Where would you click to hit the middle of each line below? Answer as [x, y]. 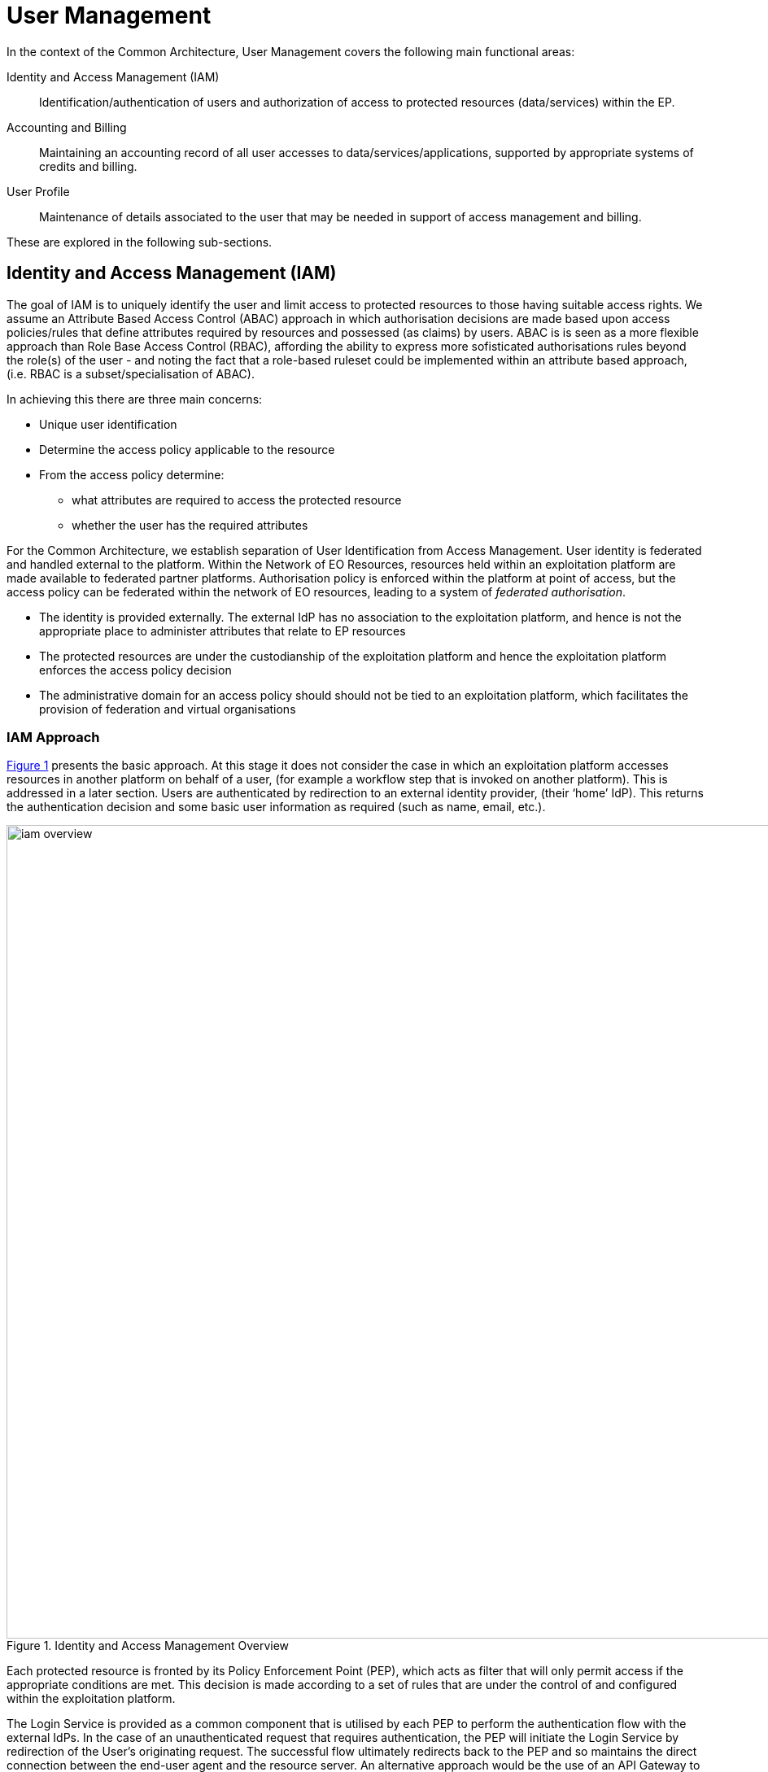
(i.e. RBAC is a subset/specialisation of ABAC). [131, 373]
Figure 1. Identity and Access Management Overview [148, 1646]
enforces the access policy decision [135, 670]
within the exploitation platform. [91, 1699]
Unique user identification [108, 424]
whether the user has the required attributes [190, 525]
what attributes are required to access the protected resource [237, 500]
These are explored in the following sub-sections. [140, 242]
